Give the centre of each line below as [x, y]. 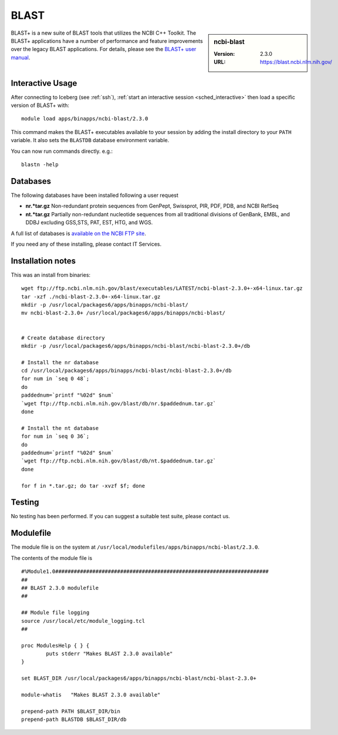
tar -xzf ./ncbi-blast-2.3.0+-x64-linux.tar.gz [91, 296]
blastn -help [40, 165]
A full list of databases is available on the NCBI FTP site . [78, 233]
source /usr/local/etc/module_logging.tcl [83, 621]
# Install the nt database [60, 428]
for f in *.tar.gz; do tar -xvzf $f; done [83, 486]
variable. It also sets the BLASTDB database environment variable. [90, 140]
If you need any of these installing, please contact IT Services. [86, 244]
